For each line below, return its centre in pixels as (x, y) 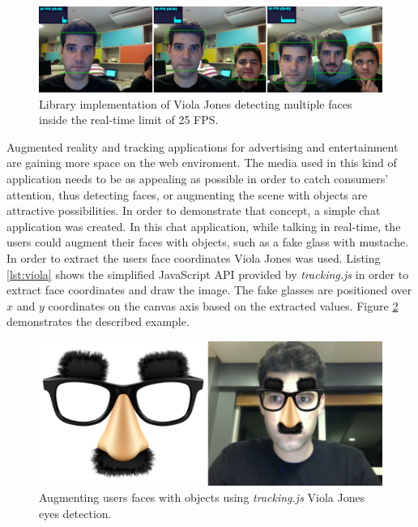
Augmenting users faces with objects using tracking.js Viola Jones (202, 497)
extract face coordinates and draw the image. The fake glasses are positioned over (209, 290)
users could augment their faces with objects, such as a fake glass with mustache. (208, 242)
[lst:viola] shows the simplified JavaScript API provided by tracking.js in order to (208, 274)
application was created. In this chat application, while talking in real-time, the (204, 226)
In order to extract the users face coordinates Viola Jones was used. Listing (194, 258)
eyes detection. (75, 513)
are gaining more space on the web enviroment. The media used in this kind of (202, 163)
